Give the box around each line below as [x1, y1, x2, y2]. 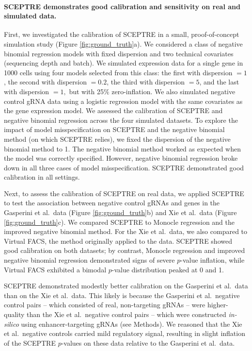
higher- [207, 300, 228, 310]
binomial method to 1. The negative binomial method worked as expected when [4, 143, 241, 153]
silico [4, 318, 19, 329]
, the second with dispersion [4, 77, 87, 87]
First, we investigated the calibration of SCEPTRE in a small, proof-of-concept [4, 29, 239, 39]
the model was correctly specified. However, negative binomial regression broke [4, 153, 238, 163]
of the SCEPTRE [4, 337, 56, 348]
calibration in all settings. [4, 172, 80, 182]
